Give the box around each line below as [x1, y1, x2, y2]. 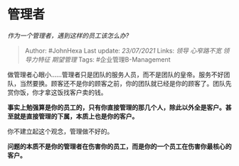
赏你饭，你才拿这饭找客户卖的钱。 [7, 88, 107, 96]
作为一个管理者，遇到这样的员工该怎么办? [7, 31, 129, 40]
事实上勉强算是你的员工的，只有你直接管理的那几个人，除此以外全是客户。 [7, 103, 225, 111]
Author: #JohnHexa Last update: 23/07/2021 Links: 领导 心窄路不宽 [24, 46, 222, 55]
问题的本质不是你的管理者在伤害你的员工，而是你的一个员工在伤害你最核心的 [7, 142, 232, 150]
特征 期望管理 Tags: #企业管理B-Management [37, 55, 171, 64]
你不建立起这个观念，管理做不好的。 [7, 127, 114, 135]
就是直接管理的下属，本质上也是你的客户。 [13, 111, 139, 121]
